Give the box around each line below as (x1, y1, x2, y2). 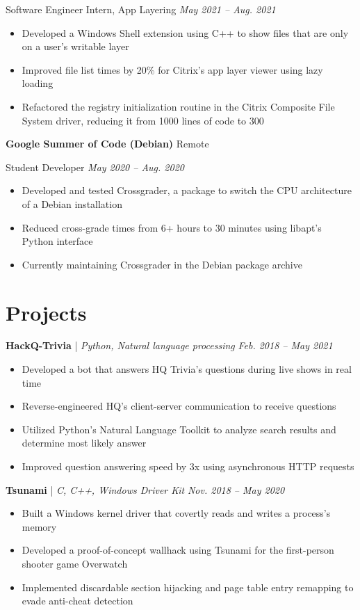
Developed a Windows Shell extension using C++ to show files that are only (22, 25, 349, 40)
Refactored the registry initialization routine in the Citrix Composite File (22, 99, 335, 113)
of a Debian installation (22, 196, 122, 211)
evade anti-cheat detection (22, 593, 133, 608)
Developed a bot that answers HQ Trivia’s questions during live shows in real (22, 362, 352, 376)
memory (22, 519, 57, 533)
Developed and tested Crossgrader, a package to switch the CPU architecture (22, 183, 352, 198)
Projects (6, 298, 87, 326)
